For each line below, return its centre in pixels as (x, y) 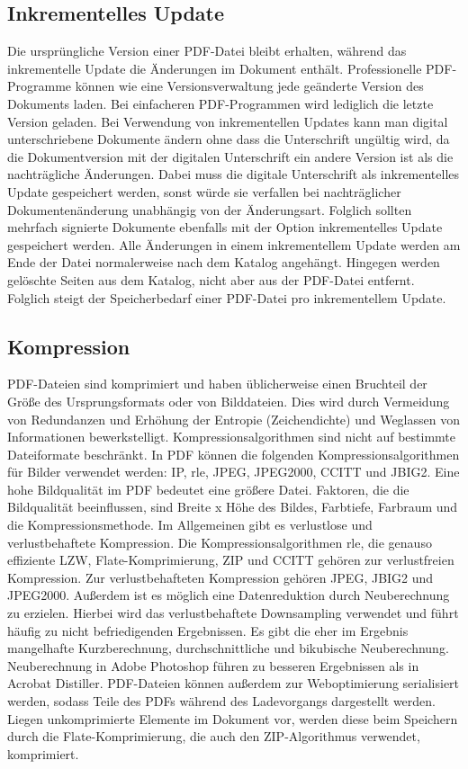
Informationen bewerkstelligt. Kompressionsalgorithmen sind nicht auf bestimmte (232, 437)
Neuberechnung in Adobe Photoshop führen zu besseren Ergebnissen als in (213, 665)
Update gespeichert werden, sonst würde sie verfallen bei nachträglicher (204, 191)
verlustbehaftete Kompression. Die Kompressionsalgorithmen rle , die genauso (220, 542)
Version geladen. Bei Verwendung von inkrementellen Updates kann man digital (228, 121)
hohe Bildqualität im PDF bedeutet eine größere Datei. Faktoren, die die (208, 489)
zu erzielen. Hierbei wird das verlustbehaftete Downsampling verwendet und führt (233, 613)
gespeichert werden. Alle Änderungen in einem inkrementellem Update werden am (234, 244)
